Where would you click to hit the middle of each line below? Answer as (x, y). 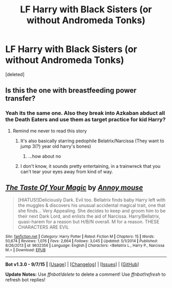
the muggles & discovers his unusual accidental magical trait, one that (92, 205)
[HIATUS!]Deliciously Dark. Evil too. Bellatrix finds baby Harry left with (92, 200)
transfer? (20, 99)
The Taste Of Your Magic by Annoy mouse (74, 188)
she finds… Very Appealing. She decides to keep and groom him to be (92, 211)
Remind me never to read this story (50, 131)
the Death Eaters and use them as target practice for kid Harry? (85, 120)
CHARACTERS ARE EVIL (43, 227)
